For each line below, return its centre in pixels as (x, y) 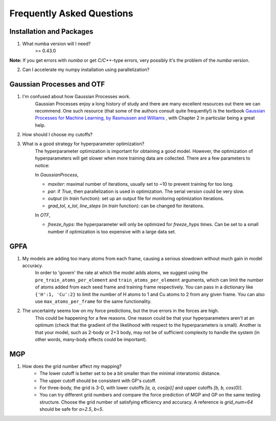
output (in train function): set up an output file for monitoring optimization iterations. (136, 198)
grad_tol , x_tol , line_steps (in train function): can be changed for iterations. (126, 206)
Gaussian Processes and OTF (57, 84)
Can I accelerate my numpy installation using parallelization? (86, 70)
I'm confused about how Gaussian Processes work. (76, 97)
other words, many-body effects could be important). (91, 339)
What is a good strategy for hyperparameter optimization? (83, 144)
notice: (42, 165)
